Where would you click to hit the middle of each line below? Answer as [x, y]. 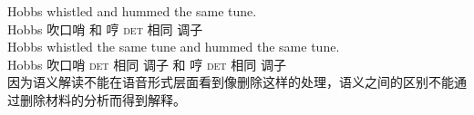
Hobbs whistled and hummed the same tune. [132, 11]
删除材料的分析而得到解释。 [103, 99]
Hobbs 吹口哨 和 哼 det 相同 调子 [105, 29]
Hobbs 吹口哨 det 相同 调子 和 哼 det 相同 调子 [147, 64]
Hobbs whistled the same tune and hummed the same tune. [174, 47]
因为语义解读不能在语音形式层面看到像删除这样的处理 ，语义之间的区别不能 [231, 82]
